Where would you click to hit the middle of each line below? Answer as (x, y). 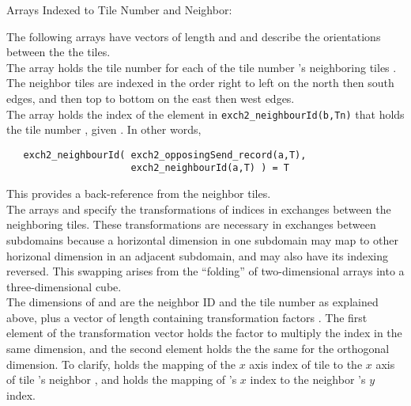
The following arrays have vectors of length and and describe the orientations (194, 36)
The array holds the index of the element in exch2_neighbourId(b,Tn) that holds (205, 114)
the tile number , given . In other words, (104, 129)
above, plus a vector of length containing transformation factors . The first (187, 317)
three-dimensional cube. (64, 286)
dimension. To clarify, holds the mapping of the (121, 364)
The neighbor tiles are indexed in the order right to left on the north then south (200, 83)
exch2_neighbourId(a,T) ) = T (210, 168)
